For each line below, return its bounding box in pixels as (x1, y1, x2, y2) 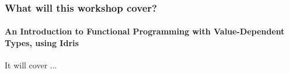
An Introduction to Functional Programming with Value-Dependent (5, 25, 285, 37)
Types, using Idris (5, 37, 79, 49)
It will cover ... (5, 59, 57, 71)
